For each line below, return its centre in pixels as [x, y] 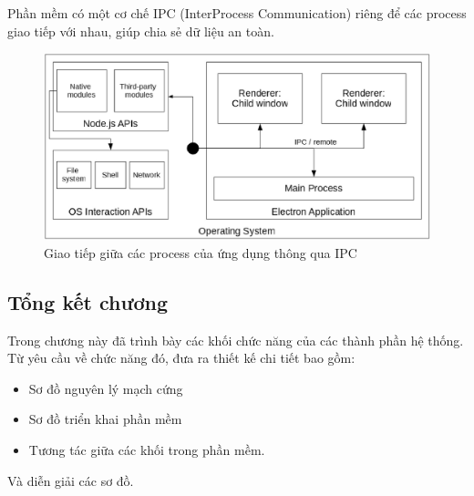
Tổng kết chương [88, 301]
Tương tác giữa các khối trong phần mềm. [147, 449]
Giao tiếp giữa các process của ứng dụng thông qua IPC [201, 252]
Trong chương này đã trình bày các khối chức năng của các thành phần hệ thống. [236, 340]
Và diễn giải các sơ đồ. [71, 480]
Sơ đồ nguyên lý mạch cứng [106, 388]
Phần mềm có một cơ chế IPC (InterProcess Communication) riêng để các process [237, 13]
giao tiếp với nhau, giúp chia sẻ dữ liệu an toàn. [141, 31]
